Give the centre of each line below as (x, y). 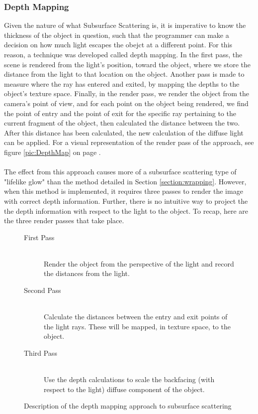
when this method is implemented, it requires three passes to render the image (124, 191)
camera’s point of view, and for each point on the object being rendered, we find (126, 103)
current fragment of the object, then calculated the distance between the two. (122, 123)
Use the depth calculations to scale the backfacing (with (129, 379)
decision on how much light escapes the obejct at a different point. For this (118, 45)
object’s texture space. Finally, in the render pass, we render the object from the (127, 93)
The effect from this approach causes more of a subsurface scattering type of (120, 172)
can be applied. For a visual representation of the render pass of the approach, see (129, 142)
